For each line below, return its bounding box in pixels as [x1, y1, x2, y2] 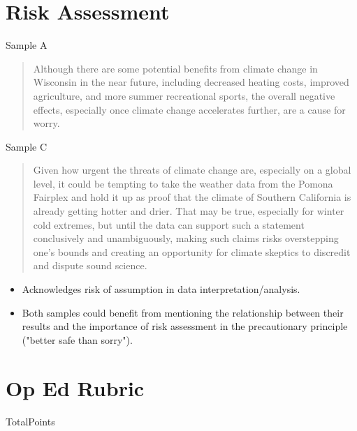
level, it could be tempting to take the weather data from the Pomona [33, 176, 333, 190]
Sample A [6, 38, 48, 52]
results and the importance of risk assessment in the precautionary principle [22, 319, 348, 333]
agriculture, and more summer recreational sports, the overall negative [33, 88, 335, 103]
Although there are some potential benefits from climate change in [33, 61, 318, 75]
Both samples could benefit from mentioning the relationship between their [22, 305, 344, 319]
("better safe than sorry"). [22, 332, 133, 347]
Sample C [6, 139, 48, 153]
